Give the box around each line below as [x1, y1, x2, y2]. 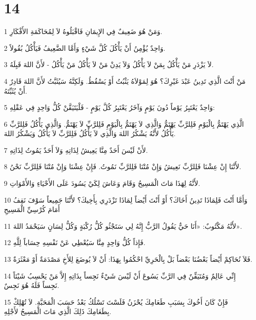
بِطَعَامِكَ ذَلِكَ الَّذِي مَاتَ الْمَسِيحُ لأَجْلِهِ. [4, 306, 111, 317]
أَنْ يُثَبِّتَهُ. [4, 85, 27, 96]
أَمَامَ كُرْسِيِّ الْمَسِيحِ [4, 204, 60, 214]
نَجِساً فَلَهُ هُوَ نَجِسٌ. [4, 280, 59, 290]
